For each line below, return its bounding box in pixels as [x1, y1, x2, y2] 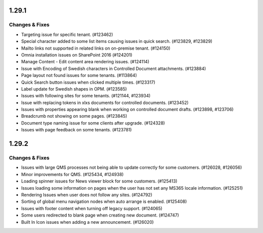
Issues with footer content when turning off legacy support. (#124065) [21, 205, 163, 211]
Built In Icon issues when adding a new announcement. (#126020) [21, 219, 154, 225]
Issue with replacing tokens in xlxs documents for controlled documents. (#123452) [21, 100, 189, 106]
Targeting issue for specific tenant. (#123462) [21, 32, 113, 37]
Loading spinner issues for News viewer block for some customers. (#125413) [21, 178, 178, 184]
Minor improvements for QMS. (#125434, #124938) [21, 171, 124, 177]
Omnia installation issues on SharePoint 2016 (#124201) [21, 52, 132, 58]
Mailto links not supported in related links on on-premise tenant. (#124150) [21, 45, 170, 51]
